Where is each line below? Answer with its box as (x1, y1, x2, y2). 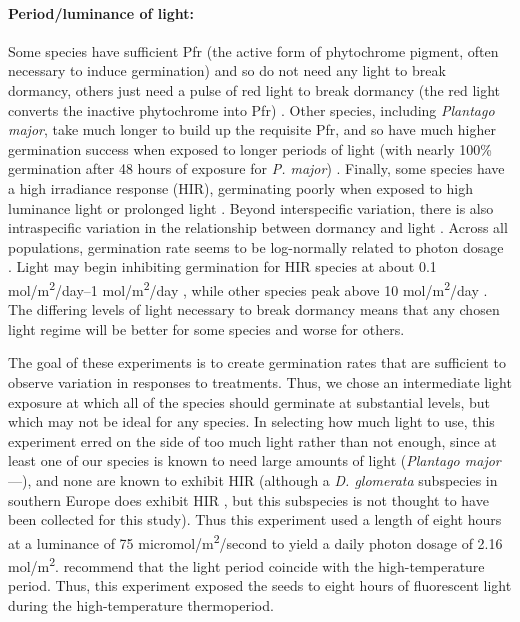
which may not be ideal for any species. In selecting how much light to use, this (8, 411, 495, 432)
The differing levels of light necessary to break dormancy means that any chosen (8, 299, 500, 320)
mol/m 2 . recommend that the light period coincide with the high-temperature (8, 552, 485, 576)
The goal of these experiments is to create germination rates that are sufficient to (8, 352, 506, 373)
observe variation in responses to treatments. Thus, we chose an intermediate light (8, 371, 512, 392)
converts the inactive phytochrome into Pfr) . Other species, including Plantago (8, 99, 495, 120)
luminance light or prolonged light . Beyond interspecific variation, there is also (8, 197, 494, 218)
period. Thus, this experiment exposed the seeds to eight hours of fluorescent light (8, 575, 512, 596)
